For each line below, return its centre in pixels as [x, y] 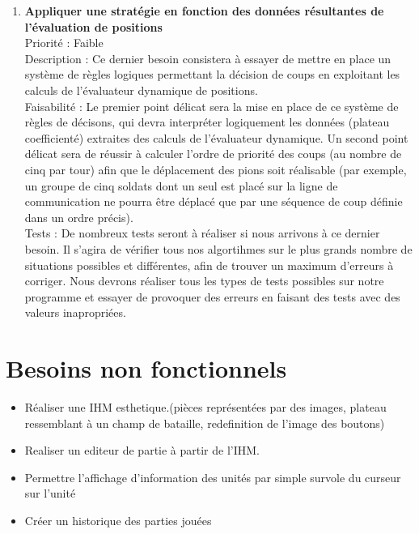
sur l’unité [50, 493]
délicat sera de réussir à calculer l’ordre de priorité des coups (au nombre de [213, 154]
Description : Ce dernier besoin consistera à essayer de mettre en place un [208, 58]
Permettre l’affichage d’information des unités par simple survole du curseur [213, 477]
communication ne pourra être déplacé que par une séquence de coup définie [214, 201]
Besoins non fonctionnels [146, 368]
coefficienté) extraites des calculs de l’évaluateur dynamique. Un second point [216, 137]
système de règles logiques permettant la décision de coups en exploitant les [212, 74]
